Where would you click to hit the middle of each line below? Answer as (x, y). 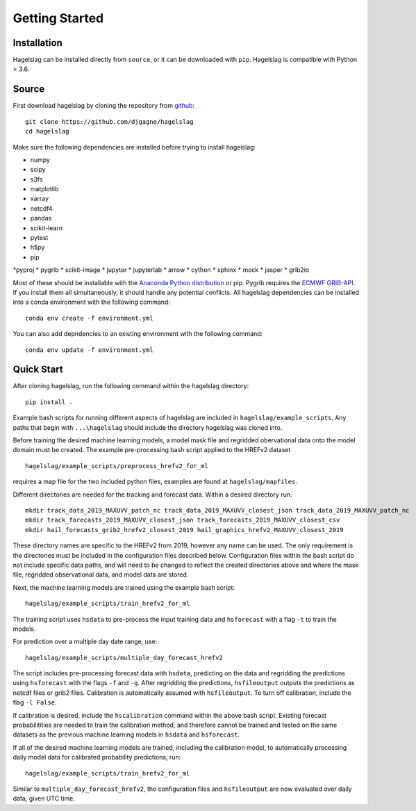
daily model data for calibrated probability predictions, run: (97, 757)
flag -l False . (35, 702)
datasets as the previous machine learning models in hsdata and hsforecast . (126, 734)
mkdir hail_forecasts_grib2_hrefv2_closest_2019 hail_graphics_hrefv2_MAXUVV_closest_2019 (184, 530)
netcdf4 (41, 208)
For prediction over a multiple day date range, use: (85, 642)
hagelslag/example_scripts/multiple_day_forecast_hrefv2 (124, 658)
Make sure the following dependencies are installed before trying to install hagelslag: (134, 147)
